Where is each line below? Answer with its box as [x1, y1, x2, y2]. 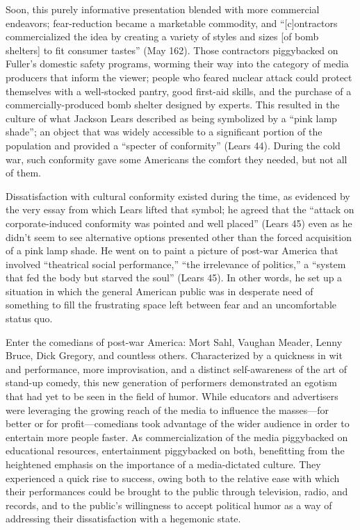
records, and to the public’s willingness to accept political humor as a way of [6, 497, 332, 512]
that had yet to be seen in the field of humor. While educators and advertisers [6, 389, 338, 404]
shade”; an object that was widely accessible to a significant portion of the [6, 124, 322, 139]
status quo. [6, 311, 53, 326]
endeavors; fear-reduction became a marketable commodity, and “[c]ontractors [6, 15, 338, 30]
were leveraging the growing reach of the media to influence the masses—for [6, 402, 329, 417]
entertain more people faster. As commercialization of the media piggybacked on [6, 429, 348, 444]
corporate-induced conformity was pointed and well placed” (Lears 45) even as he [6, 215, 352, 230]
